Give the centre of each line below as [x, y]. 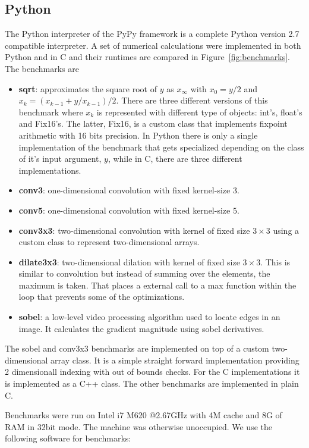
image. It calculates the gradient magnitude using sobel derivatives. [141, 328]
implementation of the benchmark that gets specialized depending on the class [161, 147]
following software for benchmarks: [68, 438]
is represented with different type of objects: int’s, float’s [199, 112]
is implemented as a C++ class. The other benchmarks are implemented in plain [152, 383]
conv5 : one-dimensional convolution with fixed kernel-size [124, 210]
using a [286, 230]
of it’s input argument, [60, 159]
